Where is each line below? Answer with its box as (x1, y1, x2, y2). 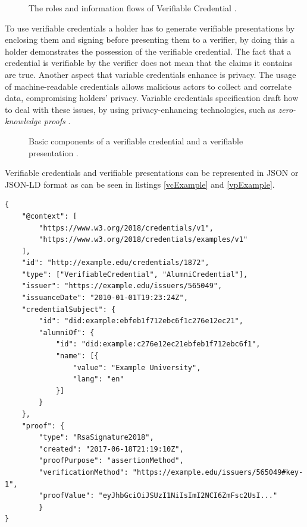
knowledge (5, 115, 41, 127)
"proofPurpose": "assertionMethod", (39, 456, 184, 465)
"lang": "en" (73, 375, 124, 384)
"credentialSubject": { (21, 305, 116, 314)
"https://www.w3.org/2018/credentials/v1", (39, 223, 214, 232)
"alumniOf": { (39, 328, 95, 337)
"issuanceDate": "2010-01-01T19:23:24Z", (21, 294, 188, 302)
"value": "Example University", (73, 363, 201, 372)
